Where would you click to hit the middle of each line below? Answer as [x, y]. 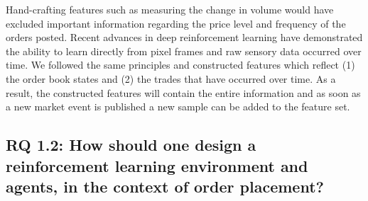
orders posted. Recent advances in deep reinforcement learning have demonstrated [184, 37]
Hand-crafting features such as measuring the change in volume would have [170, 9]
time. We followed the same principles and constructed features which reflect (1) [180, 65]
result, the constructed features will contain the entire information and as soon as [183, 92]
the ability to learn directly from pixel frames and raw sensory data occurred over [184, 51]
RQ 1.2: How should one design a [131, 145]
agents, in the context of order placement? [165, 186]
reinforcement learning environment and [157, 165]
